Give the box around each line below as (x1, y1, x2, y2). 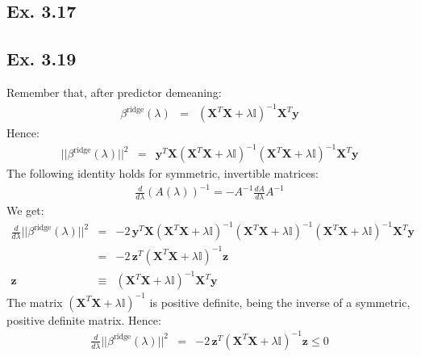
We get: (6, 202, 44, 219)
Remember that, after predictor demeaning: (6, 83, 222, 100)
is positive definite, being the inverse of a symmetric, (149, 293, 411, 310)
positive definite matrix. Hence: (6, 311, 161, 328)
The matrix (6, 293, 63, 310)
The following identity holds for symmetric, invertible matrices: (6, 165, 319, 182)
